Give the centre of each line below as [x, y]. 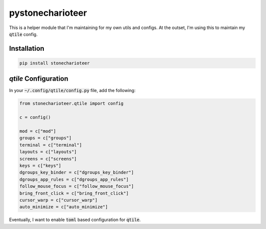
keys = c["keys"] [40, 165]
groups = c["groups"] [46, 138]
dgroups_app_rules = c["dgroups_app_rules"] [74, 179]
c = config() [35, 117]
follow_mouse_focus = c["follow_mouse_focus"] [77, 186]
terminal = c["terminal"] [51, 145]
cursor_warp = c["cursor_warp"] [59, 200]
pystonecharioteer [48, 13]
